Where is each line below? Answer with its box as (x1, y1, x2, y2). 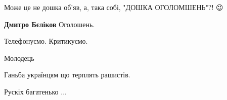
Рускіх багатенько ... (4, 86, 67, 96)
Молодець (4, 52, 34, 63)
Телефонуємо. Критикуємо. (4, 36, 88, 46)
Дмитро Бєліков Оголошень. (4, 19, 95, 29)
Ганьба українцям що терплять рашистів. (4, 69, 130, 80)
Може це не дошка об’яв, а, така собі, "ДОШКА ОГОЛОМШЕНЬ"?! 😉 (4, 2, 223, 12)
